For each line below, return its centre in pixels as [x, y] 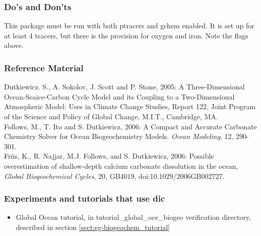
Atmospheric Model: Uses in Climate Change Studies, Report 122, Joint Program [130, 106]
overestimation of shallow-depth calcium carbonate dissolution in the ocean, [121, 166]
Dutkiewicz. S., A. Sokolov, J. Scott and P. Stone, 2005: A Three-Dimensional [124, 87]
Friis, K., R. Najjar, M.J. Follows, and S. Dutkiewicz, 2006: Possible [109, 156]
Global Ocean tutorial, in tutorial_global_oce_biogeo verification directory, [134, 217]
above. [14, 45]
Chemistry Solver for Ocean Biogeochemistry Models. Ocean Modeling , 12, [119, 136]
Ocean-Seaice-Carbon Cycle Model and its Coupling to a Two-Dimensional [119, 96]
